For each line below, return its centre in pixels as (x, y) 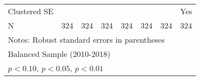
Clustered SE (31, 11)
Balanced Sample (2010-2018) (59, 54)
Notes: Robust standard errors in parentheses (86, 40)
